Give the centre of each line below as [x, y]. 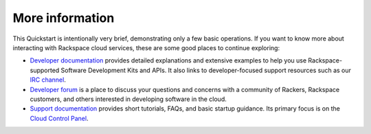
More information [64, 18]
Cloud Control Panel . [59, 118]
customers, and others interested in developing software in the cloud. [128, 99]
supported [45, 70]
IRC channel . [48, 80]
